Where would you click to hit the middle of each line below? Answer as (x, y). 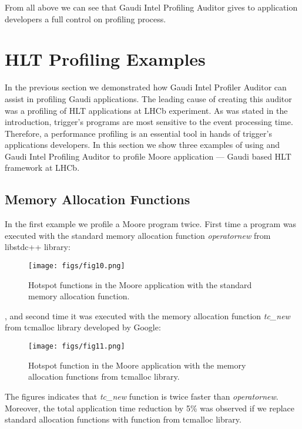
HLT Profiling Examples (105, 59)
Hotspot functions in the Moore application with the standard (140, 284)
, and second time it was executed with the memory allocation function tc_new (147, 315)
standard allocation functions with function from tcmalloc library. (123, 419)
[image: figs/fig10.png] (77, 266)
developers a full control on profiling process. (85, 18)
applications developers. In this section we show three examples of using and (142, 145)
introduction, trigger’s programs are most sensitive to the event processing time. (149, 122)
